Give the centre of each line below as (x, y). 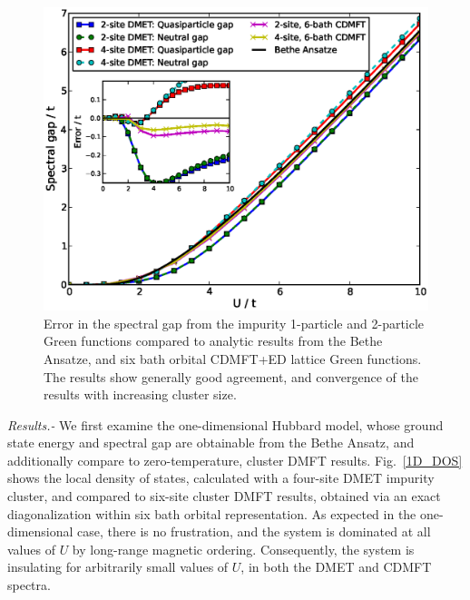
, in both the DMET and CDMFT (336, 567)
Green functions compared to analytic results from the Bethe (213, 341)
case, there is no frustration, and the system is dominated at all (254, 531)
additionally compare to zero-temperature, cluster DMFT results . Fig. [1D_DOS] (235, 460)
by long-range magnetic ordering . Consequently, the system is (243, 549)
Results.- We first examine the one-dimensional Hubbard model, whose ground (225, 424)
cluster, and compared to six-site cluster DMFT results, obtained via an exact (224, 496)
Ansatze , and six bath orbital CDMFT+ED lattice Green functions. (233, 358)
